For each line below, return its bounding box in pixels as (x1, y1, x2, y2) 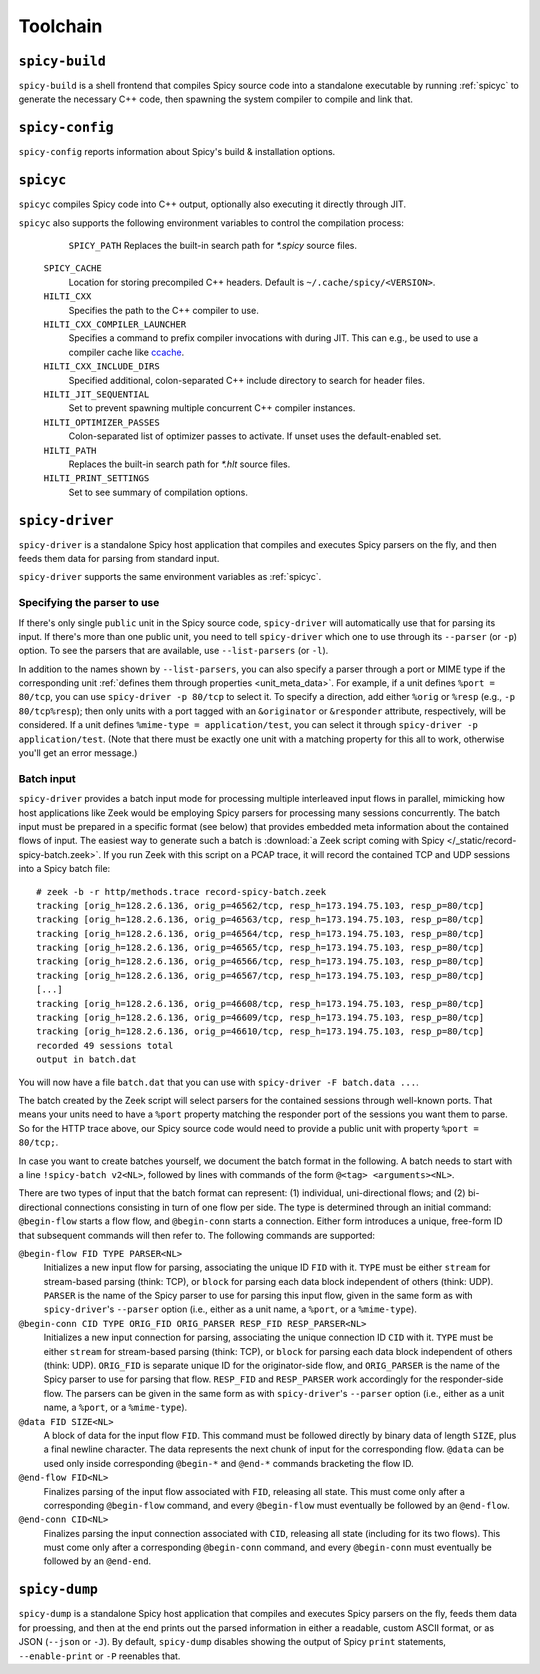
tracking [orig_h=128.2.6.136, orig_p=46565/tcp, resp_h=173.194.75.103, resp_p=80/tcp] (36, 942, 485, 954)
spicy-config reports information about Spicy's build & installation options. (18, 146, 336, 158)
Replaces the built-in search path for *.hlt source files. (68, 458, 291, 470)
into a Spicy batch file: (18, 863, 111, 875)
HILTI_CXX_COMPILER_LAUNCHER (43, 319, 187, 330)
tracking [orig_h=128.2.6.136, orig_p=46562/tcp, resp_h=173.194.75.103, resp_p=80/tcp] (36, 900, 485, 911)
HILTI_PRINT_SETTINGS (43, 473, 150, 484)
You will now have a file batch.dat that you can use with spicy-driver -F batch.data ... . (18, 1076, 419, 1088)
